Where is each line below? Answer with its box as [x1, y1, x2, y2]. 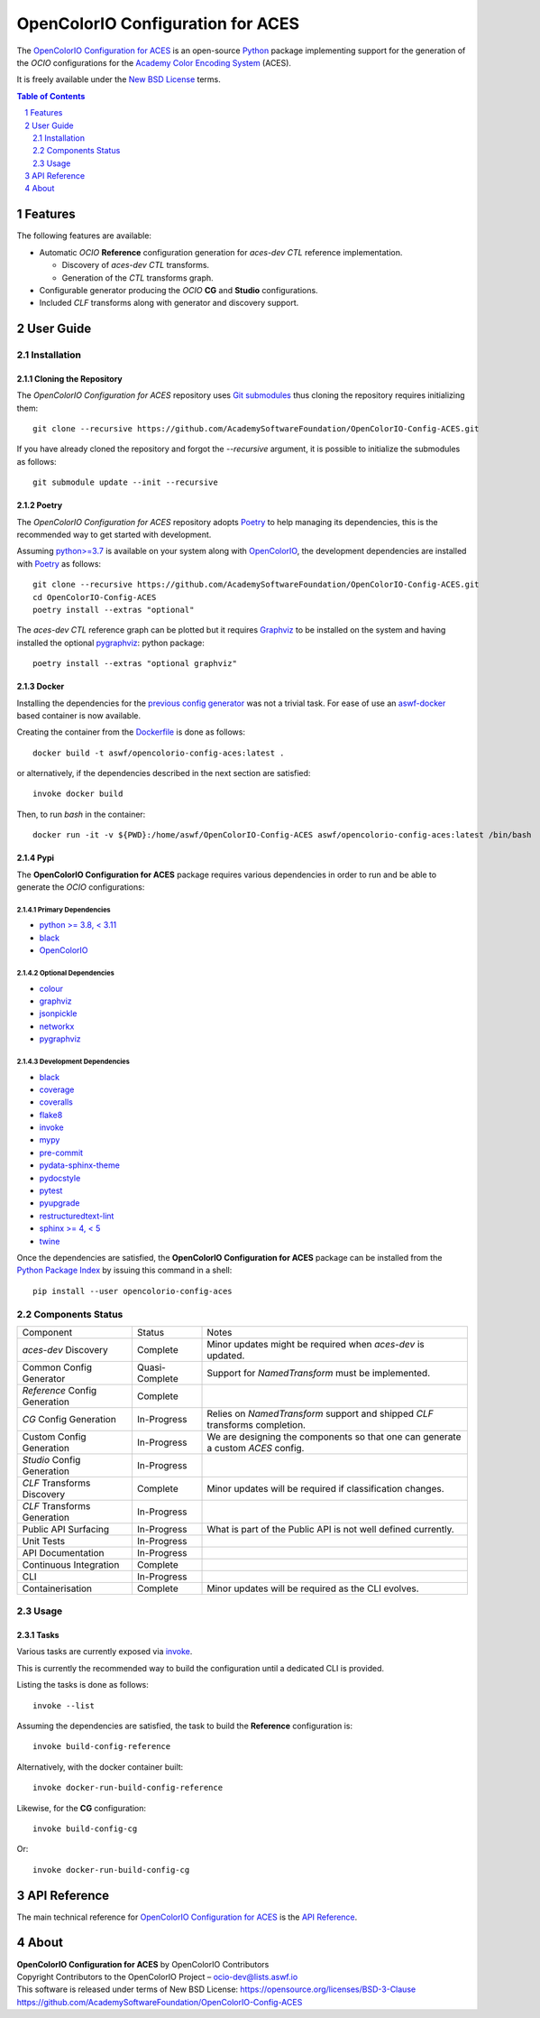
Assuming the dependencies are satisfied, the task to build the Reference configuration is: [16, 1720, 353, 1732]
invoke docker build [32, 789, 124, 799]
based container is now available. [16, 709, 142, 721]
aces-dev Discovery [22, 1343, 108, 1356]
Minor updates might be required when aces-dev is [206, 1338, 426, 1350]
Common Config [22, 1361, 92, 1374]
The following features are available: [16, 230, 152, 241]
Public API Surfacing [22, 1523, 110, 1535]
